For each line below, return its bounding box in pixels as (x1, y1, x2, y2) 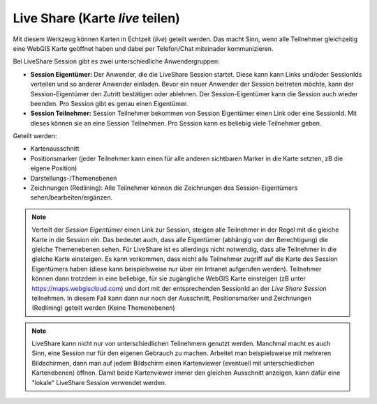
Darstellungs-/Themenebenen (30, 174, 117, 182)
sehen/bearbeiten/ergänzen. (30, 193, 113, 202)
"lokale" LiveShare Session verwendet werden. (31, 378, 167, 387)
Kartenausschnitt (30, 144, 80, 153)
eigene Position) (30, 164, 77, 172)
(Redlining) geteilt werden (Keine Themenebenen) (31, 304, 175, 312)
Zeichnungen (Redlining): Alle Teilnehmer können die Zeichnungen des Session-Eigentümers (30, 184, 298, 192)
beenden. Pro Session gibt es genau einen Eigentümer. (30, 99, 188, 107)
